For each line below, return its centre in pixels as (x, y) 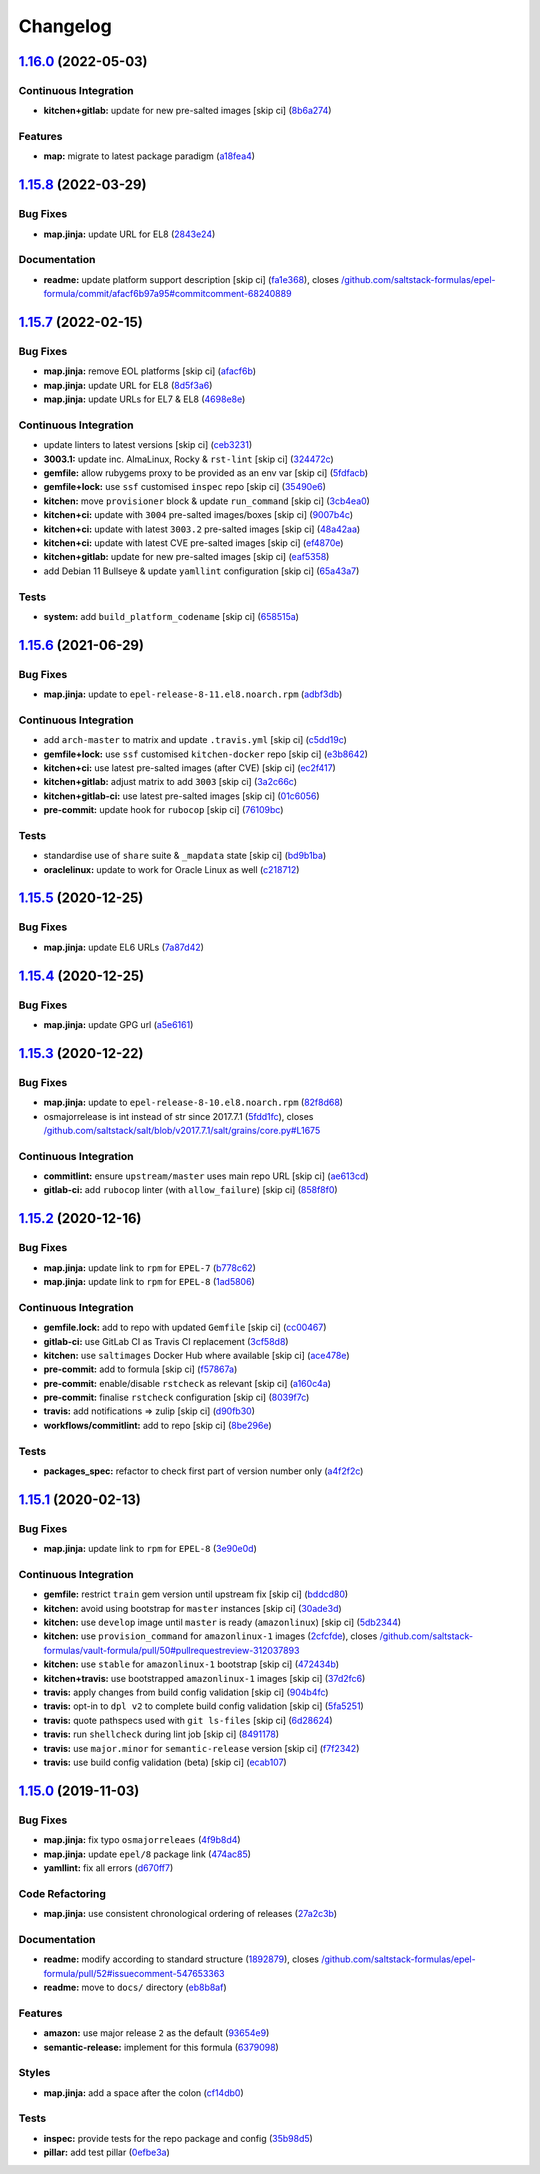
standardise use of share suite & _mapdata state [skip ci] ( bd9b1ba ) (185, 856)
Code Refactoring (62, 1893)
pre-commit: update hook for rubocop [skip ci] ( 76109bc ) (163, 810)
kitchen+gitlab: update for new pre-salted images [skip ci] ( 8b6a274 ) (187, 111)
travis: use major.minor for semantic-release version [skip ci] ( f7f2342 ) (201, 1748)
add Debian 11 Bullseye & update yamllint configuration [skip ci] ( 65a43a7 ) (201, 571)
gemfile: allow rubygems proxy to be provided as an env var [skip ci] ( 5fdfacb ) (206, 473)
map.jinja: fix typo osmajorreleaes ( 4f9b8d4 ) (142, 1840)
